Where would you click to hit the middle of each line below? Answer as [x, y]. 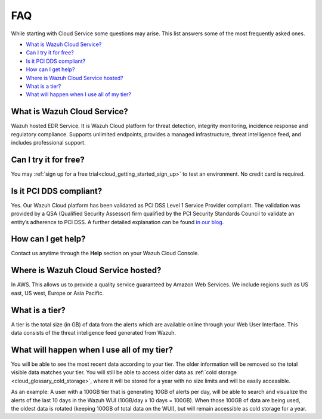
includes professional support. [48, 142]
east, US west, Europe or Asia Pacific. [58, 293]
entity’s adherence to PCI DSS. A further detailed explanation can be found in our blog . [117, 222]
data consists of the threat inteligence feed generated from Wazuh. [93, 333]
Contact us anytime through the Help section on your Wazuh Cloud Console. [105, 253]
